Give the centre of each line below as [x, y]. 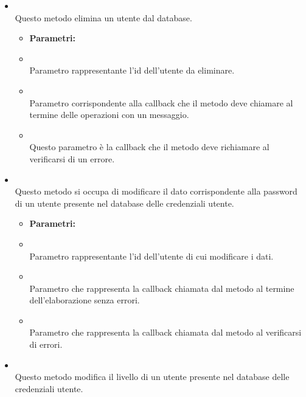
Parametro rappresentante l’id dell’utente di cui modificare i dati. [151, 256]
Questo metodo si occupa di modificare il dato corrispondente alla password [156, 191]
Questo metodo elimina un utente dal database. [103, 17]
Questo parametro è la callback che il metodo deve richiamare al [149, 147]
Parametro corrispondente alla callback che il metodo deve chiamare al [161, 102]
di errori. [46, 344]
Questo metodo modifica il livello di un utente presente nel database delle [152, 377]
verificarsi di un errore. [72, 158]
